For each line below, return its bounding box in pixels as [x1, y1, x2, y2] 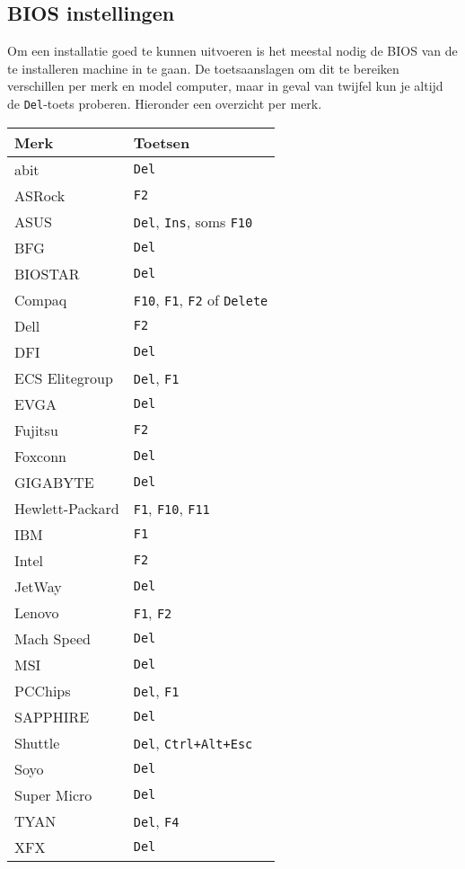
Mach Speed [14, 627, 91, 649]
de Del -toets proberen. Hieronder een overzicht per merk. [7, 93, 322, 112]
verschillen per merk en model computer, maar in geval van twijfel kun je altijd [7, 76, 443, 95]
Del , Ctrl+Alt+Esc [133, 732, 253, 753]
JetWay [14, 575, 62, 597]
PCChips [14, 679, 71, 701]
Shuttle [14, 732, 60, 753]
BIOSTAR [14, 262, 80, 284]
